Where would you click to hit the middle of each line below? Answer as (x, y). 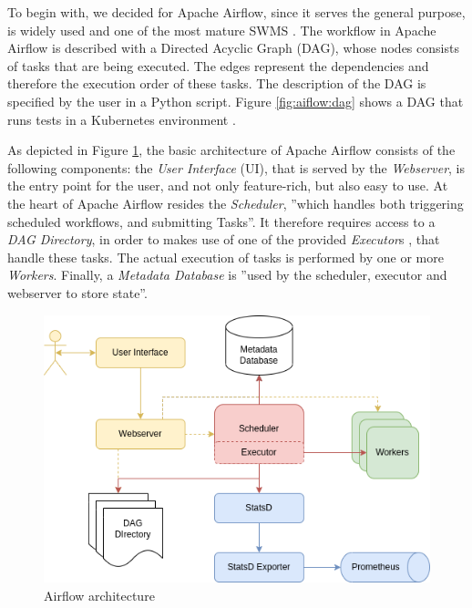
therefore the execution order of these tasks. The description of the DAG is (217, 83)
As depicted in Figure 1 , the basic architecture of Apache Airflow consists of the (231, 150)
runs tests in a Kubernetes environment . (122, 119)
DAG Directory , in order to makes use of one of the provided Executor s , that (224, 239)
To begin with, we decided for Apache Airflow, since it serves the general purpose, (236, 12)
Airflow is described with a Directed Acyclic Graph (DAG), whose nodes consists (233, 48)
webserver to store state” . (77, 292)
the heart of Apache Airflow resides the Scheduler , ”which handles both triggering (236, 203)
